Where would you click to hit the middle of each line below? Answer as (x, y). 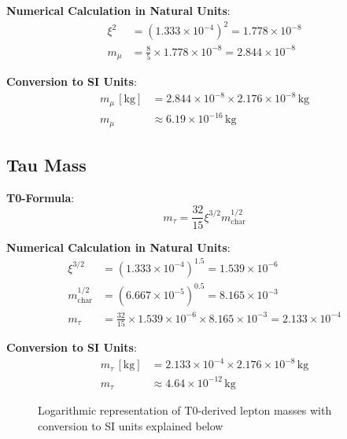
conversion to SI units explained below (131, 425)
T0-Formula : (41, 197)
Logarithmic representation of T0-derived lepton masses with (185, 410)
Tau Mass (46, 165)
